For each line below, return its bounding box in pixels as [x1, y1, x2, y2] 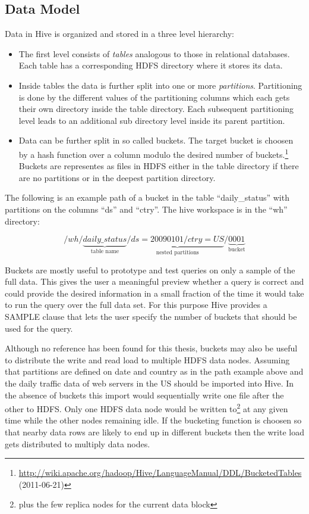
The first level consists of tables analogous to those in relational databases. [18, 47, 290, 60]
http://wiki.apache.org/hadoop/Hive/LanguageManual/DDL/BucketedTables [18, 466, 302, 479]
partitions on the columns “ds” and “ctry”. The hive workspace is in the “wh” [5, 203, 288, 215]
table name [90, 248, 119, 255]
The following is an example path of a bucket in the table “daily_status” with [5, 191, 289, 204]
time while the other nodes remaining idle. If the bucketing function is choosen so [5, 414, 302, 426]
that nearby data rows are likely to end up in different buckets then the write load [5, 425, 304, 438]
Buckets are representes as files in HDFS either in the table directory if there [18, 160, 299, 172]
